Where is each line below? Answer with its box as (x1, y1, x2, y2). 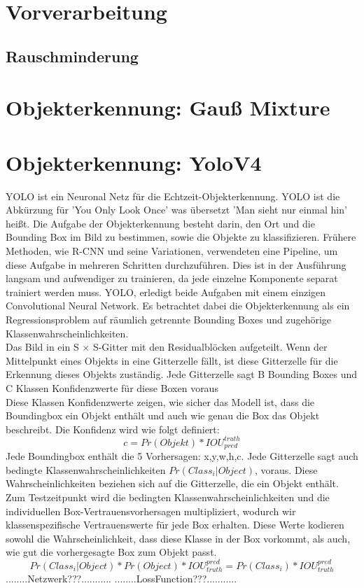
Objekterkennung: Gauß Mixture (6, 93, 330, 122)
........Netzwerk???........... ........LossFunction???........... (6, 571, 237, 586)
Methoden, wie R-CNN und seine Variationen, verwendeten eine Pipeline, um (6, 244, 338, 258)
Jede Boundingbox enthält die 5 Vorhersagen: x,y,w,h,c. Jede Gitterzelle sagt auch (6, 449, 358, 463)
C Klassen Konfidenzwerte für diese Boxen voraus (6, 380, 218, 395)
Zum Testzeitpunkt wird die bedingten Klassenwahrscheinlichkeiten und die (6, 490, 330, 505)
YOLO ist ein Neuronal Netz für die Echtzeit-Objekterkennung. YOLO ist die (6, 188, 340, 203)
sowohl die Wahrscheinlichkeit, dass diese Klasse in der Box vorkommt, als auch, (6, 531, 351, 545)
